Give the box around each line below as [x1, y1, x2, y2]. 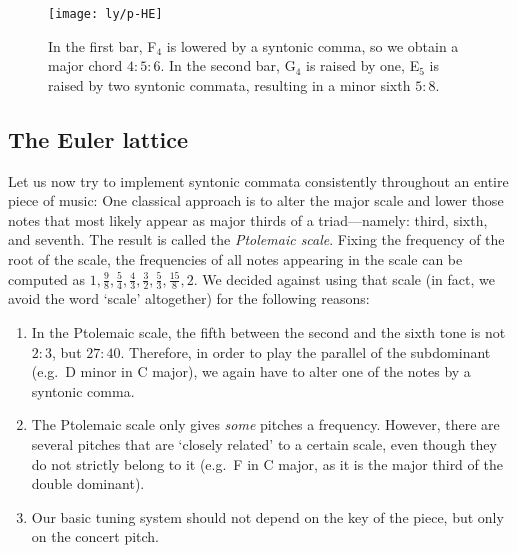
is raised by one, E [306, 55, 420, 76]
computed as [8, 268, 86, 289]
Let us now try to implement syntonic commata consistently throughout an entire [8, 170, 509, 191]
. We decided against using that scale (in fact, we [193, 268, 495, 289]
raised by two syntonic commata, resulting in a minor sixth [48, 74, 411, 95]
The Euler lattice [8, 123, 189, 154]
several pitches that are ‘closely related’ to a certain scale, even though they [31, 434, 497, 454]
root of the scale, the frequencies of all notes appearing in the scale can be [8, 249, 463, 270]
